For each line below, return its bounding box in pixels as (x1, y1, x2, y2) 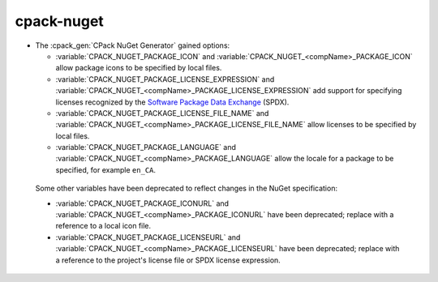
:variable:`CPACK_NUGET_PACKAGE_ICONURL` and (55, 199, 230, 208)
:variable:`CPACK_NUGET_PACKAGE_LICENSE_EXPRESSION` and (55, 74, 275, 84)
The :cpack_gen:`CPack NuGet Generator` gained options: (35, 41, 230, 50)
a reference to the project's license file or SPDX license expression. (55, 255, 281, 265)
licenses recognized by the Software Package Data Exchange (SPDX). (55, 97, 290, 107)
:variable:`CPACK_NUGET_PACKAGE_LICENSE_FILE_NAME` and (55, 108, 269, 117)
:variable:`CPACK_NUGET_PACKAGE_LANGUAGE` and (55, 143, 237, 152)
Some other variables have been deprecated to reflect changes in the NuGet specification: (35, 183, 338, 194)
